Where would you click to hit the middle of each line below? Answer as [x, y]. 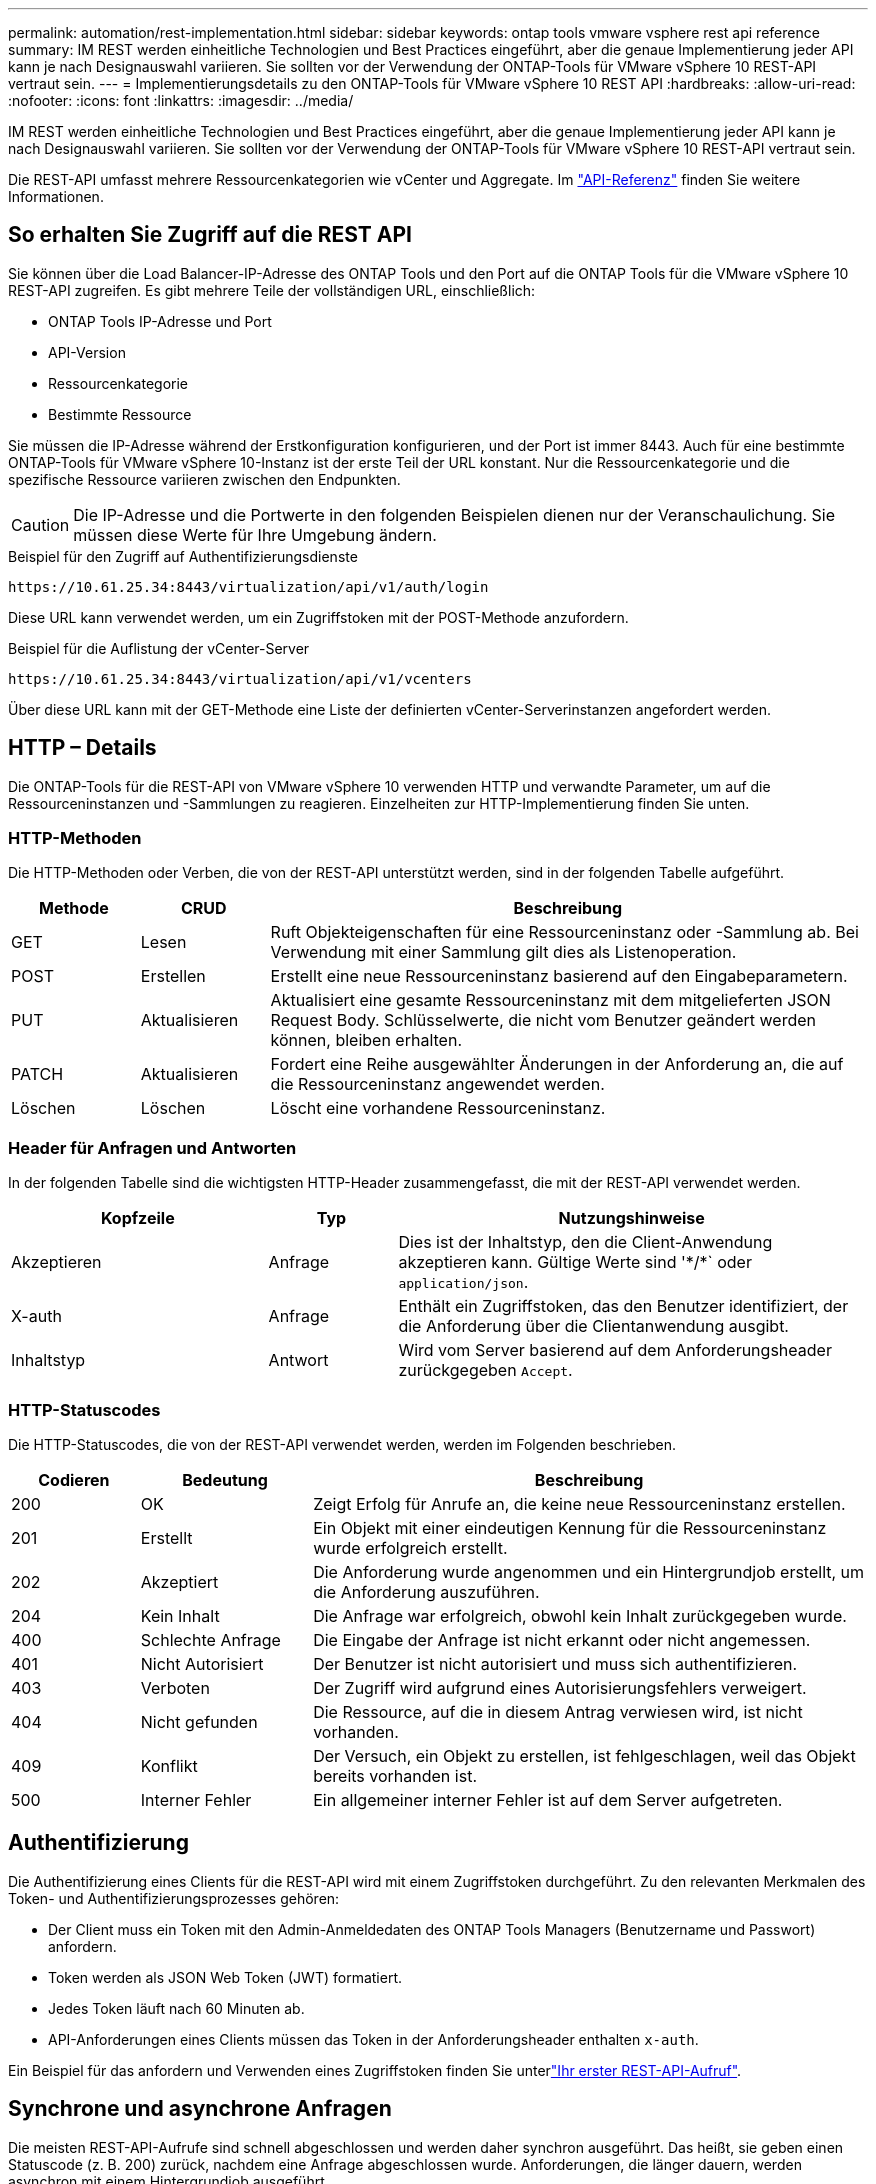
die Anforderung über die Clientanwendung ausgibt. [593, 1326]
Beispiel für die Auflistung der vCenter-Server [159, 648]
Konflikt [169, 1765]
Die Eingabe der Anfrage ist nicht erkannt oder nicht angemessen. [562, 1639]
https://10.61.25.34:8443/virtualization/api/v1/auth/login [248, 586]
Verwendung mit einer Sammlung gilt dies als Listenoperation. [503, 952]
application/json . [463, 1282]
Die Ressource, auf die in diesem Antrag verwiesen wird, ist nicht [558, 1711]
